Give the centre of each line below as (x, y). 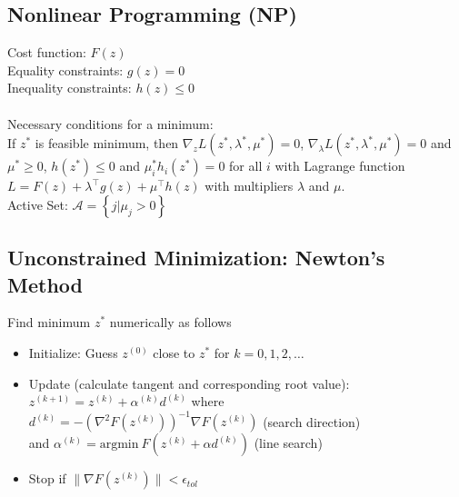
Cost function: (47, 52)
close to (174, 352)
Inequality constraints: (70, 88)
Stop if (47, 478)
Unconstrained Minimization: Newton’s (196, 258)
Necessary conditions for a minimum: (110, 123)
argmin (119, 445)
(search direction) (312, 421)
